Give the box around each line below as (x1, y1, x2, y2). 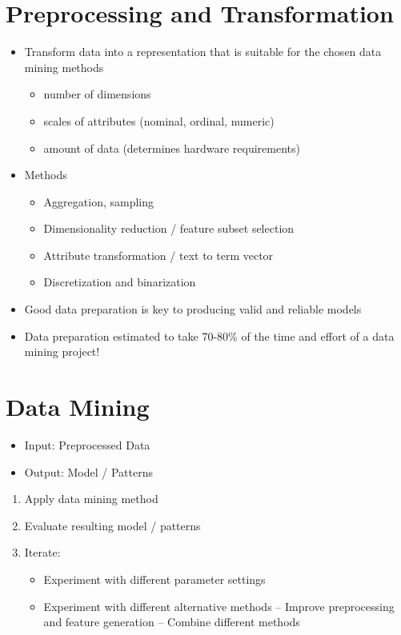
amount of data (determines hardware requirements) (43, 139, 300, 156)
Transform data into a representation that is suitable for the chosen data (24, 43, 382, 60)
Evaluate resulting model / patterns (24, 517, 201, 533)
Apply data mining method (24, 490, 158, 507)
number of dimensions (43, 86, 151, 102)
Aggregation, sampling (43, 193, 154, 210)
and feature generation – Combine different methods (43, 613, 300, 630)
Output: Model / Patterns (24, 463, 153, 480)
